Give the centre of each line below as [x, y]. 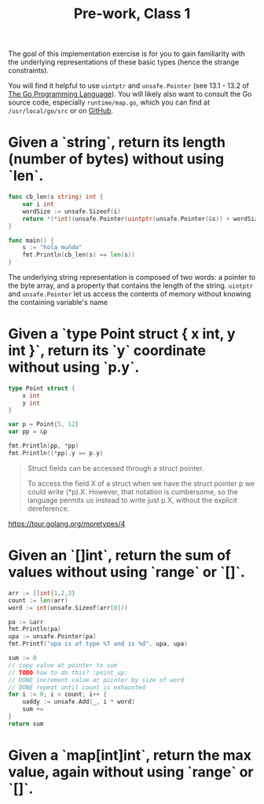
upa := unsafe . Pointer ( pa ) [52, 637]
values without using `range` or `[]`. [127, 573]
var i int [38, 204]
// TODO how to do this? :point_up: [68, 673]
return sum [26, 724]
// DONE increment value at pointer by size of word [96, 680]
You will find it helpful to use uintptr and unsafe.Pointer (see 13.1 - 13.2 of [129, 86]
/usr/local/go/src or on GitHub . [61, 111]
